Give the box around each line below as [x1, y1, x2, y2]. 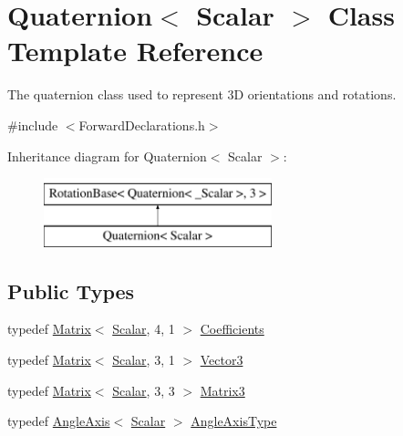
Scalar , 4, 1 [112, 319, 175, 338]
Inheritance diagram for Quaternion [7, 146, 207, 165]
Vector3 [200, 350, 243, 369]
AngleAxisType [191, 411, 277, 431]
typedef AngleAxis [7, 411, 110, 431]
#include [7, 115, 58, 134]
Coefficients [200, 319, 264, 338]
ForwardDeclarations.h [78, 115, 205, 134]
